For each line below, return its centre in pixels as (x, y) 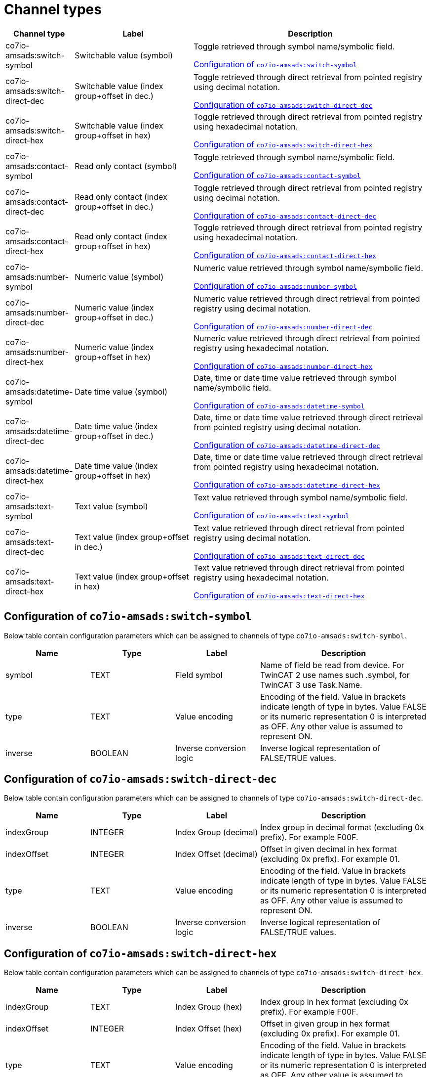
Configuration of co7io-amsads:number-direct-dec (283, 326)
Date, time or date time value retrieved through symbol (295, 378)
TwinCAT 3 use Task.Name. (311, 685)
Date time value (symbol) (121, 391)
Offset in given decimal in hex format (329, 849)
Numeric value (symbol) (119, 277)
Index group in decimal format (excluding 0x (342, 828)
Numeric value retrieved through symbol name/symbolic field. (308, 268)
